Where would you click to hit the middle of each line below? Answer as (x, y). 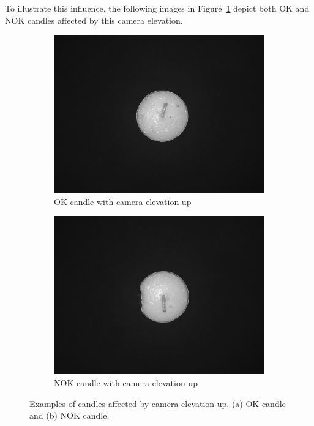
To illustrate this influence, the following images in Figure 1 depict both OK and (157, 8)
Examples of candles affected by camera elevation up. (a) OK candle (158, 403)
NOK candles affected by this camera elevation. (94, 20)
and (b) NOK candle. (69, 415)
